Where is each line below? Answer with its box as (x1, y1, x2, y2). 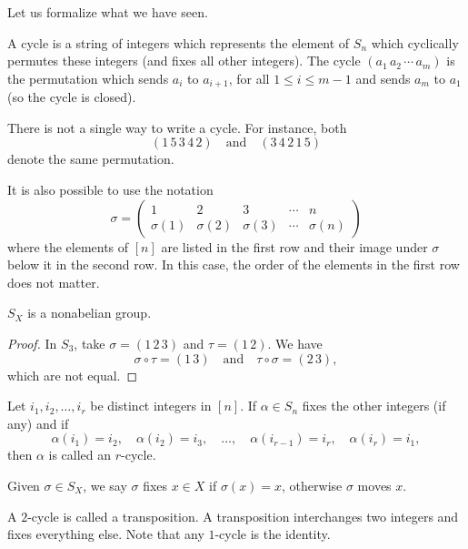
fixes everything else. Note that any (7, 524, 204, 544)
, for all (228, 68, 270, 87)
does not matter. (7, 272, 100, 291)
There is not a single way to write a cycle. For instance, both (7, 117, 347, 137)
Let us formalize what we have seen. (7, 3, 208, 21)
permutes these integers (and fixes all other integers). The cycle (7, 51, 361, 70)
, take (74, 333, 105, 352)
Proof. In (7, 333, 57, 352)
